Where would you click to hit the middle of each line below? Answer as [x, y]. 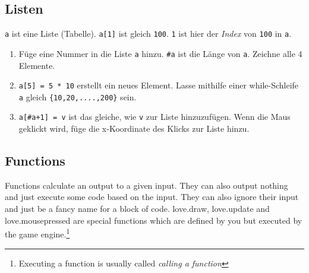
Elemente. [37, 65]
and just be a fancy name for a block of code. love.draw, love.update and [137, 209]
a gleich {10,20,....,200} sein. [78, 96]
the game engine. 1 [37, 233]
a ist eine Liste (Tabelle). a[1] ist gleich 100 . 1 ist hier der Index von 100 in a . [148, 34]
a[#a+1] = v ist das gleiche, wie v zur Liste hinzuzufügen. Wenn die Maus [154, 117]
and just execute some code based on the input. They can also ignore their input [152, 197]
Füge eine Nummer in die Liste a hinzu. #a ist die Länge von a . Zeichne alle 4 [160, 53]
